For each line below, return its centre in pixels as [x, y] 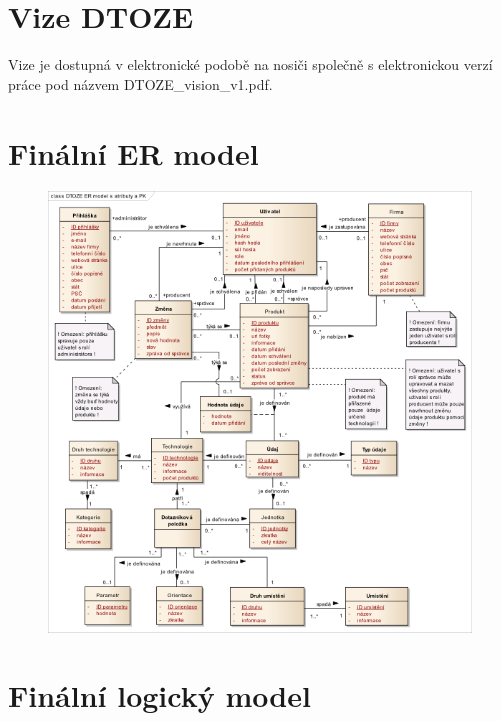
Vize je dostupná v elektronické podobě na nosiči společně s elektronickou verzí [250, 64]
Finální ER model [133, 152]
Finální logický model [159, 695]
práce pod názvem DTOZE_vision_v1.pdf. [140, 83]
